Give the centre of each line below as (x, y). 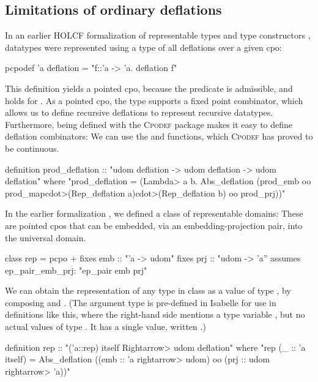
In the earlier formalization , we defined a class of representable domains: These (154, 213)
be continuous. (32, 148)
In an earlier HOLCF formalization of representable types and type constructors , (158, 35)
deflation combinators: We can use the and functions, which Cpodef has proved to (159, 136)
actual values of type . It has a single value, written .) (105, 327)
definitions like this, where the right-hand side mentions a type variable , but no (155, 314)
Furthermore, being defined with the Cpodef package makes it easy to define (149, 124)
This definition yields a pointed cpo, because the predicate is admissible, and (149, 88)
